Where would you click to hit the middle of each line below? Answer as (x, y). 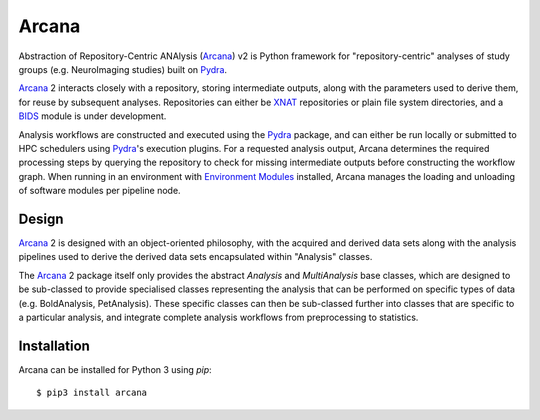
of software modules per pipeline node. (99, 191)
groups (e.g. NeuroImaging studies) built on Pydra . (123, 69)
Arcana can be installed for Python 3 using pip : (115, 369)
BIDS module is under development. (92, 116)
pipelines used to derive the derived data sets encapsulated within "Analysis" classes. (195, 257)
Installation (54, 345)
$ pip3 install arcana (92, 393)
